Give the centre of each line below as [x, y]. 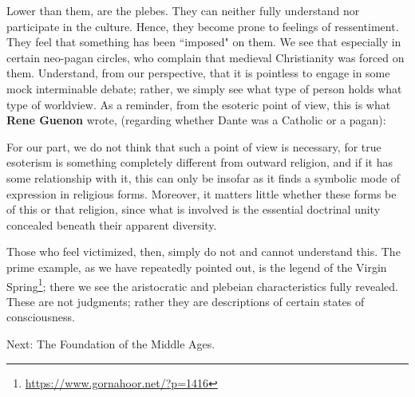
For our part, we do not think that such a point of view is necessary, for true [194, 146]
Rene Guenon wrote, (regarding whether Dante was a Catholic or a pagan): [196, 120]
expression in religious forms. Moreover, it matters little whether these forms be [202, 193]
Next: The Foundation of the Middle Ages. [111, 343]
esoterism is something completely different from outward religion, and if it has [200, 162]
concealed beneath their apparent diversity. [112, 224]
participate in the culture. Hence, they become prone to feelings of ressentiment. [203, 26]
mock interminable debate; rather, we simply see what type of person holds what [204, 88]
